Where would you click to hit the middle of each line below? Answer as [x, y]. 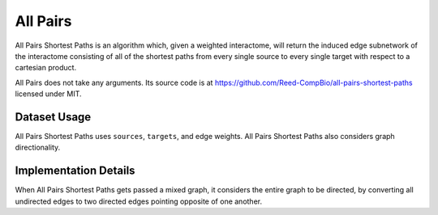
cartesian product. [46, 68]
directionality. [38, 148]
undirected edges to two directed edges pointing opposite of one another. [139, 201]
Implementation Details [75, 171]
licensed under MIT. [48, 94]
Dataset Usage [53, 117]
